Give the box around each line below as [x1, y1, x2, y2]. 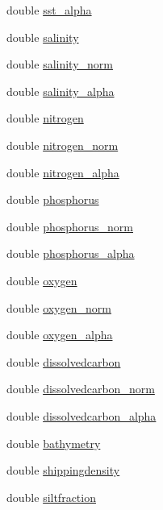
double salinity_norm [6, 56, 113, 73]
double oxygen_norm [6, 299, 111, 316]
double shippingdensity [6, 462, 120, 479]
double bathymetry [6, 434, 101, 451]
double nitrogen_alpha [6, 164, 119, 180]
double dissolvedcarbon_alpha [6, 407, 157, 424]
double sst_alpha [6, 2, 92, 18]
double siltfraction [6, 488, 96, 505]
